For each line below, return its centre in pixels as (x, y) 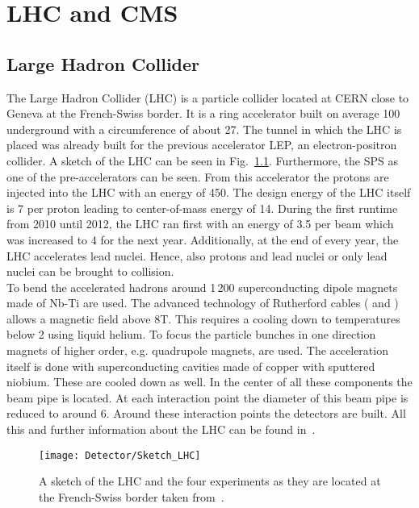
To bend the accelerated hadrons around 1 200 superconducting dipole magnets (202, 287)
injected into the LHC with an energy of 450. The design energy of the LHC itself (209, 192)
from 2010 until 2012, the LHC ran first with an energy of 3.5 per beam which (200, 224)
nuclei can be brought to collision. (90, 271)
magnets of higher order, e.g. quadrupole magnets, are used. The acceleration (197, 350)
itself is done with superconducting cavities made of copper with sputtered (191, 366)
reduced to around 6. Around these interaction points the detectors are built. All (206, 413)
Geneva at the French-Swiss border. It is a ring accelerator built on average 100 (203, 113)
